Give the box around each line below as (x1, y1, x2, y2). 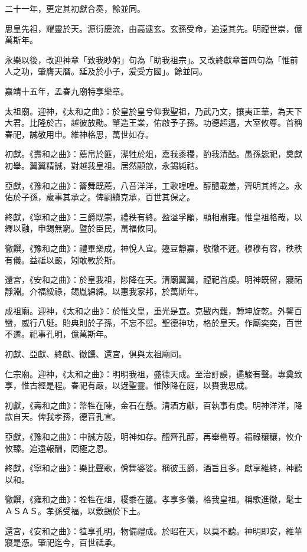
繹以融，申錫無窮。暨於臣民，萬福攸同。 (5, 222, 162, 234)
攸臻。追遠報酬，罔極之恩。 (5, 442, 112, 454)
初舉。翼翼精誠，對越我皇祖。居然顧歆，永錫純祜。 (5, 159, 203, 171)
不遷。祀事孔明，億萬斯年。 (5, 328, 112, 340)
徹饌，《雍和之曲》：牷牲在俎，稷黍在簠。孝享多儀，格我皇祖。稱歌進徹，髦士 (5, 493, 302, 505)
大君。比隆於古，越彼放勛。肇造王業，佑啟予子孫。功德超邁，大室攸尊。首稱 (5, 116, 302, 129)
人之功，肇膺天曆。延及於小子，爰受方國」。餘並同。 (5, 65, 207, 77)
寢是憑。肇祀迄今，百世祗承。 (5, 536, 120, 548)
